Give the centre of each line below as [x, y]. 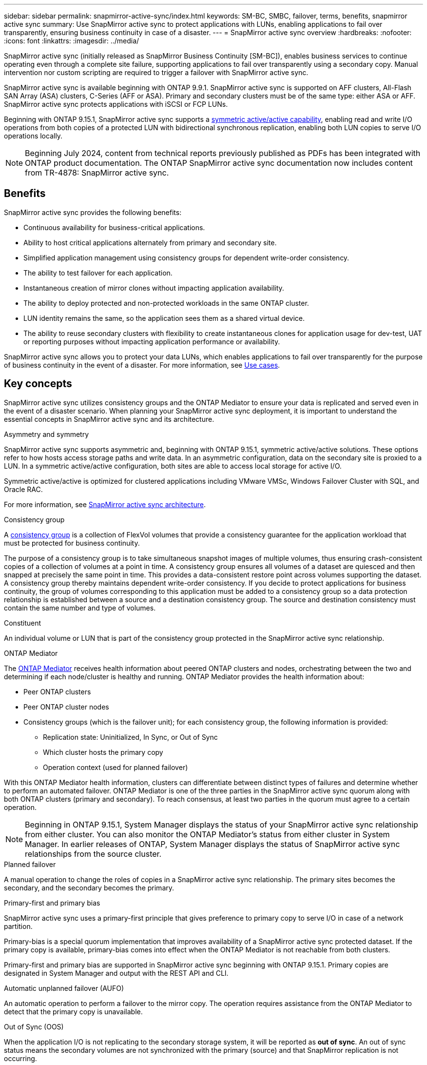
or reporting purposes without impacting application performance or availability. [152, 341]
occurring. [20, 1058]
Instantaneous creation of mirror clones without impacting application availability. [154, 288]
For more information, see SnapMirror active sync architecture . [105, 504]
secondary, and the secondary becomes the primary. [89, 887]
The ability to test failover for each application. [98, 273]
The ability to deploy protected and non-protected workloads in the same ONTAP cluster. [166, 303]
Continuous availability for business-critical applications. [114, 227]
